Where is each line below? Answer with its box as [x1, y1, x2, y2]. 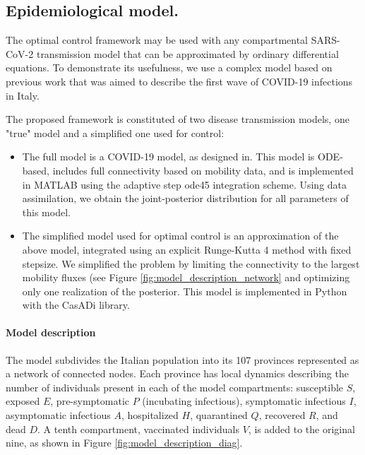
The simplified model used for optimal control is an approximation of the [22, 228, 339, 243]
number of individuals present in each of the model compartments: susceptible [6, 379, 344, 394]
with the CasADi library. [22, 297, 130, 312]
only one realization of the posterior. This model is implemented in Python [22, 283, 347, 298]
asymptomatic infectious [6, 408, 111, 422]
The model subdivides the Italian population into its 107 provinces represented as [6, 352, 359, 367]
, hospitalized [121, 408, 179, 422]
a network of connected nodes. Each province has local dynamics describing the [6, 366, 349, 381]
